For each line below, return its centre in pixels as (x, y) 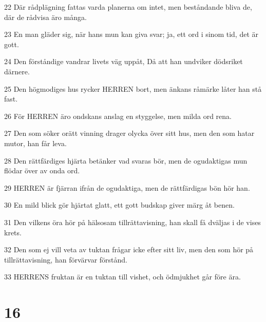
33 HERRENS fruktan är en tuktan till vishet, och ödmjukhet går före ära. (122, 277)
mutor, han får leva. (35, 143)
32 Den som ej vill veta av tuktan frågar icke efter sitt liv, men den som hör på (129, 249)
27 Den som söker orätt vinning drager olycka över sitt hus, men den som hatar (129, 133)
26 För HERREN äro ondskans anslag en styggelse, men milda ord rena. (118, 116)
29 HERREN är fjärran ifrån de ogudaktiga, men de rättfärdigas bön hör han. (127, 187)
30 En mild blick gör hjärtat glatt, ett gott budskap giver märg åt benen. (119, 205)
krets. (13, 232)
